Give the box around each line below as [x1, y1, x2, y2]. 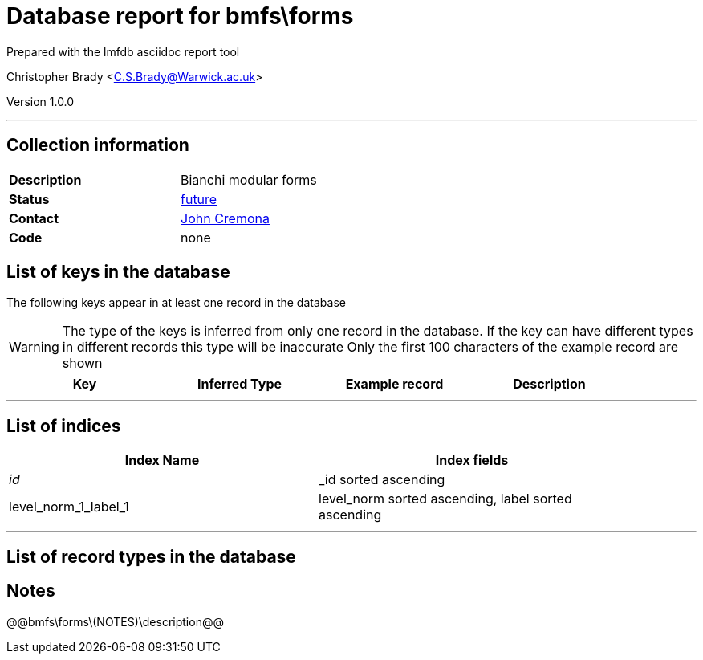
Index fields [435, 452, 509, 469]
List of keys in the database [6, 262, 230, 283]
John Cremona [181, 210, 270, 226]
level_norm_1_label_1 [9, 499, 129, 515]
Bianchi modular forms [181, 171, 317, 188]
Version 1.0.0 [6, 94, 75, 108]
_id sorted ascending [319, 471, 445, 488]
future [181, 190, 217, 207]
